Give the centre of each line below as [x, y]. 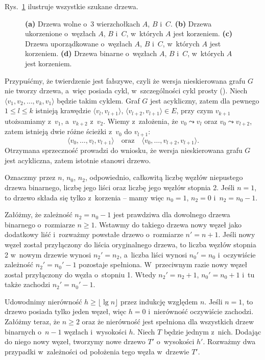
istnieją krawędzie [63, 110]
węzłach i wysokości [95, 331]
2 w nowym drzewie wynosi [48, 254]
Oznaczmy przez [30, 177]
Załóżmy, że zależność [39, 214]
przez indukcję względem [159, 301]
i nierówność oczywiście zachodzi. [201, 311]
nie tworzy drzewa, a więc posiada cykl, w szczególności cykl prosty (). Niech [126, 91]
